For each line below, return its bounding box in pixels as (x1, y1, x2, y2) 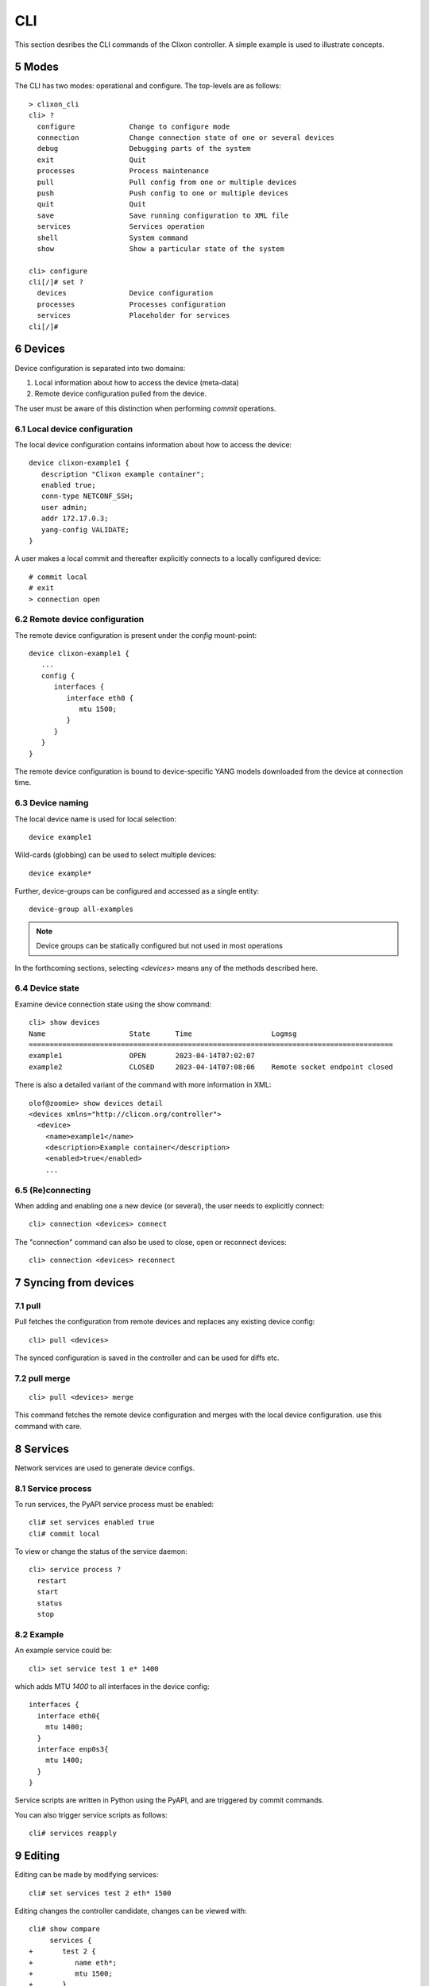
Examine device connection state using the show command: (14, 999, 212, 1009)
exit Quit (37, 155, 147, 164)
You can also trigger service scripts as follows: (14, 1810, 168, 1819)
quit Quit (37, 199, 147, 209)
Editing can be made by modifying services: (14, 1870, 159, 1880)
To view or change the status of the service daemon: (14, 1547, 188, 1556)
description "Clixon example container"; (41, 469, 206, 478)
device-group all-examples (29, 905, 134, 914)
